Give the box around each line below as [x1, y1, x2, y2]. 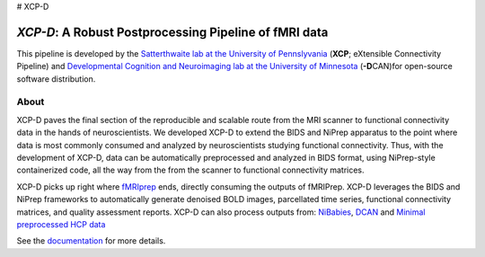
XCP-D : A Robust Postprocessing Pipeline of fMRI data [16, 24, 329, 40]
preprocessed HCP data [16, 218, 106, 229]
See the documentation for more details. [16, 235, 166, 246]
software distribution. [16, 73, 96, 84]
